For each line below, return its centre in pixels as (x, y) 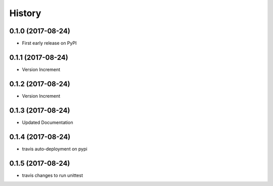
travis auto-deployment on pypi (55, 149)
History (25, 13)
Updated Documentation (48, 122)
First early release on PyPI (49, 43)
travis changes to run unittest (53, 175)
